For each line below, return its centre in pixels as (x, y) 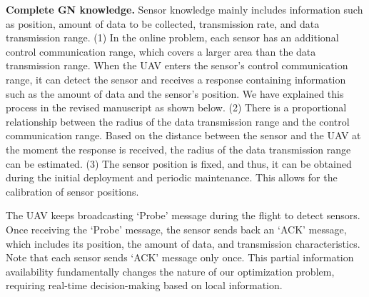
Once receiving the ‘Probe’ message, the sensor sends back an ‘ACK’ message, (176, 229)
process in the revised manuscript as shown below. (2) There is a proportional (176, 107)
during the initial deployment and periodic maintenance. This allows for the (172, 177)
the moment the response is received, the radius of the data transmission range (178, 149)
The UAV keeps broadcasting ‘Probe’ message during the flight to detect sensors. (183, 215)
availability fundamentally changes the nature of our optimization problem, (170, 271)
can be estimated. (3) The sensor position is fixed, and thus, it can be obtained (179, 163)
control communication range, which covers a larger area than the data (161, 51)
